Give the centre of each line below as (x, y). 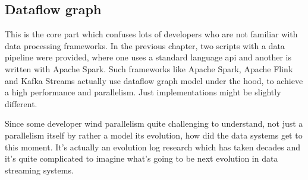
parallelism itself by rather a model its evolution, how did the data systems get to (154, 135)
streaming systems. (39, 170)
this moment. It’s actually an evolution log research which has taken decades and (153, 147)
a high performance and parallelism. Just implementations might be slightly (143, 92)
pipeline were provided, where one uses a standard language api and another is (148, 57)
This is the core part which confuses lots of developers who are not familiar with (151, 34)
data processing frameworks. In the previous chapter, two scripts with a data (145, 45)
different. (21, 103)
